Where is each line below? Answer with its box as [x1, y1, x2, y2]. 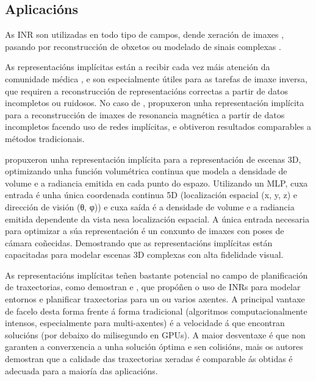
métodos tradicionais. [5, 132, 85, 144]
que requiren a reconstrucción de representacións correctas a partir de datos [5, 84, 288, 97]
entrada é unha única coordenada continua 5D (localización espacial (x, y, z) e [5, 188, 298, 201]
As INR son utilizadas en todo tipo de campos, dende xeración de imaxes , [5, 28, 284, 41]
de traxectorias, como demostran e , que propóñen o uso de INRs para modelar [5, 280, 301, 293]
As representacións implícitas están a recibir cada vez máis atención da [5, 60, 270, 73]
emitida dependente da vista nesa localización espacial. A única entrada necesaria [5, 212, 309, 225]
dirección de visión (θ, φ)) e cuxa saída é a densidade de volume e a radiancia [5, 200, 295, 213]
